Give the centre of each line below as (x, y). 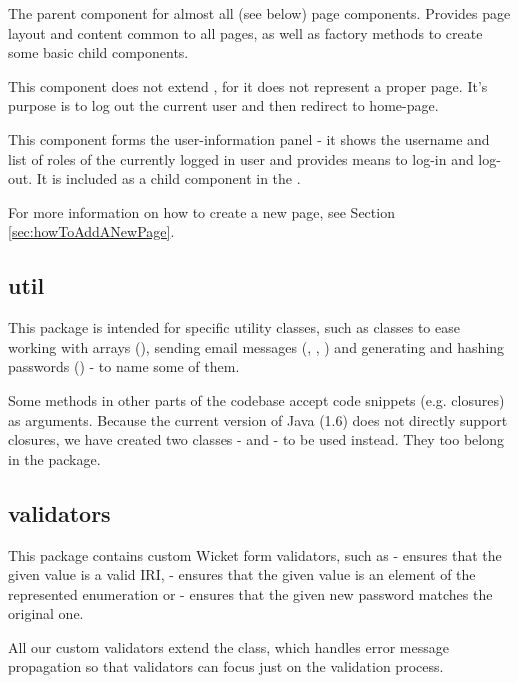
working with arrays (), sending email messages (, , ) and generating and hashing (256, 346)
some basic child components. (98, 52)
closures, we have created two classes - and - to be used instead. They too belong (256, 439)
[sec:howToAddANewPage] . (91, 231)
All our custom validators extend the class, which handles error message (228, 646)
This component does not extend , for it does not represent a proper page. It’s (248, 85)
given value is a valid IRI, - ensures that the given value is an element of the (242, 574)
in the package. (54, 458)
